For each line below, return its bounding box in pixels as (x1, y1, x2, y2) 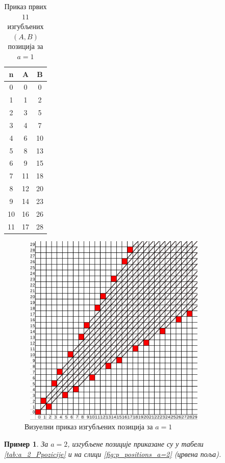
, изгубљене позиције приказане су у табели (67, 438, 204, 449)
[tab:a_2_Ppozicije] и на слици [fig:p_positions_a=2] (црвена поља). (4, 448, 221, 459)
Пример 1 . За (4, 438, 48, 449)
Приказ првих (4, 1, 47, 11)
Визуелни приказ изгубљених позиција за (24, 421, 153, 432)
